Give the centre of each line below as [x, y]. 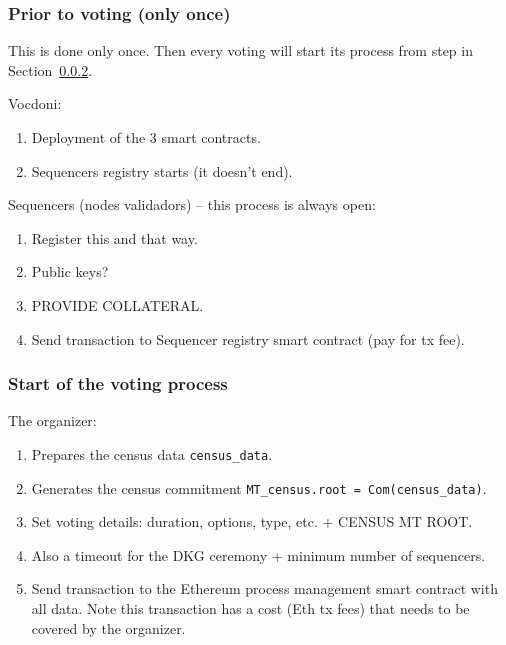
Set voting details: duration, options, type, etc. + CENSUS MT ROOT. [252, 521]
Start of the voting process [118, 383]
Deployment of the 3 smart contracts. [146, 137]
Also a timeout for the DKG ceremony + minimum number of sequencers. [258, 554]
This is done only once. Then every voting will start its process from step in [240, 50]
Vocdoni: [35, 103]
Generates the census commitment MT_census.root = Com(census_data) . [259, 487]
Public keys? [70, 271]
